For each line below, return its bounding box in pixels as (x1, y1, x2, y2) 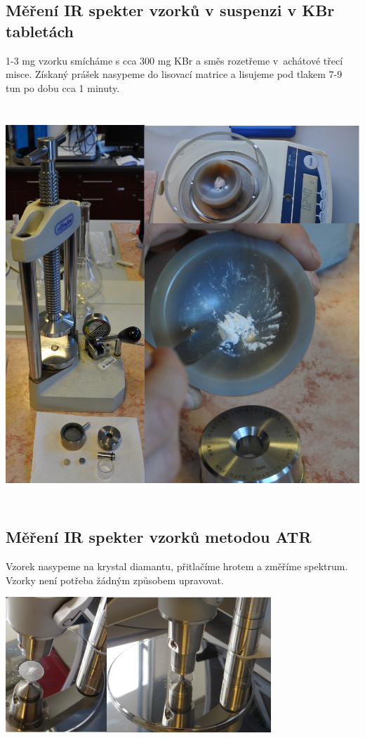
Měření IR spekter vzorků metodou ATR (6, 526, 312, 548)
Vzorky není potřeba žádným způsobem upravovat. (6, 572, 224, 587)
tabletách (6, 20, 74, 41)
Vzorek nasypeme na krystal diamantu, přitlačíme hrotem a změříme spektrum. (6, 559, 348, 574)
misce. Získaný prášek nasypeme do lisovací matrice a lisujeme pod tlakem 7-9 (6, 67, 343, 81)
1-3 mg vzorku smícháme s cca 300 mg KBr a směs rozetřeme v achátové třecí (6, 53, 343, 67)
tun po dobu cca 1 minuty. (6, 80, 120, 95)
